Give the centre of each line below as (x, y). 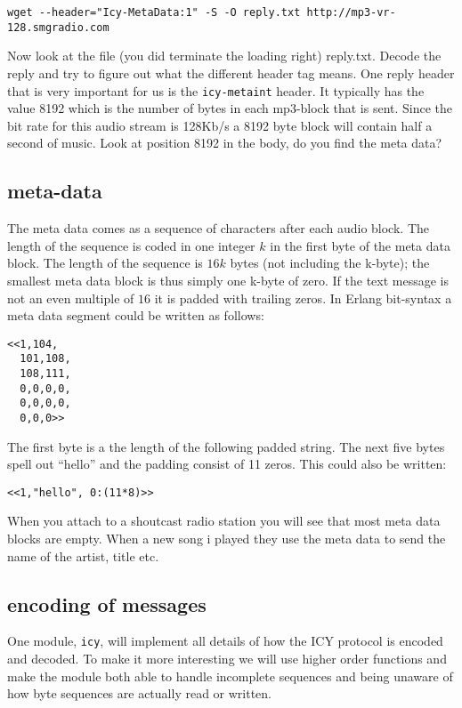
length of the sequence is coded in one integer (131, 245)
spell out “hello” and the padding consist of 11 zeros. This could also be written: (227, 464)
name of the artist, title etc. (83, 555)
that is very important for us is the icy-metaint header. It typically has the (216, 90)
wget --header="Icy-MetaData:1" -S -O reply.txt (154, 12)
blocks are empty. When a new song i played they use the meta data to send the (227, 539)
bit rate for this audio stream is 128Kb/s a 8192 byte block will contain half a (220, 125)
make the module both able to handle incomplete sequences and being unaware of (230, 676)
